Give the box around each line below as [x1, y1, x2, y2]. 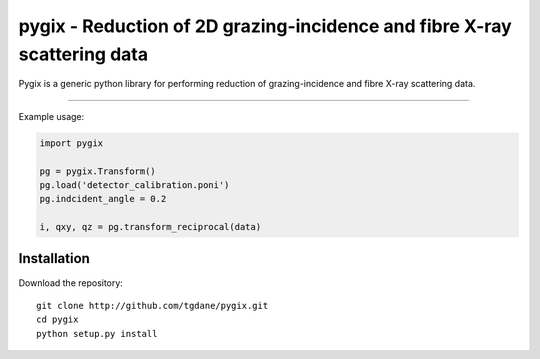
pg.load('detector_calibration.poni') [39, 179, 230, 190]
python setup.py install [36, 328, 158, 339]
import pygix [39, 137, 104, 149]
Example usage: [18, 110, 85, 122]
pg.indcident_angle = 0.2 [39, 193, 167, 205]
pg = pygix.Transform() [39, 165, 157, 177]
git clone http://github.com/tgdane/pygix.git [36, 300, 269, 311]
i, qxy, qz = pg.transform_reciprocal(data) [39, 221, 262, 233]
